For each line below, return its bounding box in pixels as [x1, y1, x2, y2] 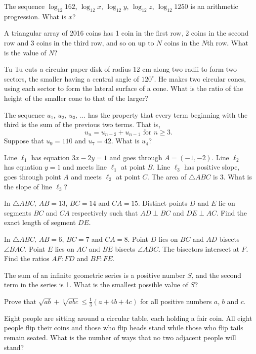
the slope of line [4, 181, 52, 191]
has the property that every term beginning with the [87, 109, 248, 120]
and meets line [63, 162, 107, 172]
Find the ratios [4, 253, 49, 264]
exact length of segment [4, 217, 76, 227]
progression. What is [4, 11, 66, 21]
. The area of [147, 171, 187, 181]
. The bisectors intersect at [158, 243, 240, 254]
